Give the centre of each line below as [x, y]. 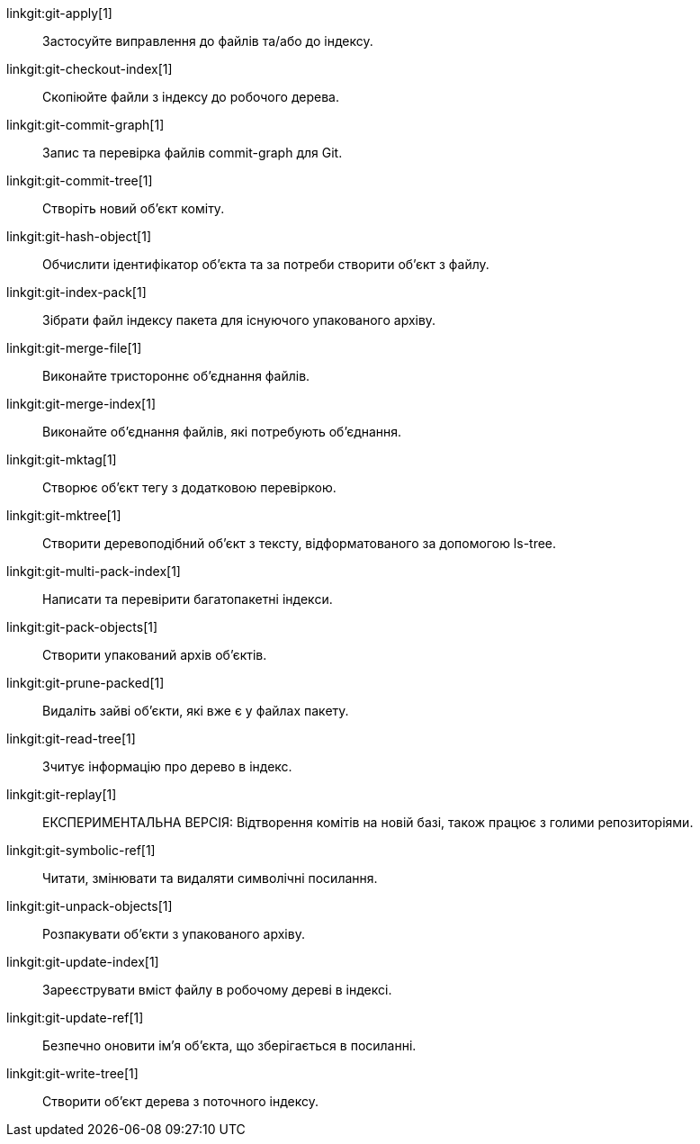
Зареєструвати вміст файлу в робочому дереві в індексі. [217, 990]
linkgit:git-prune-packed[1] [85, 683]
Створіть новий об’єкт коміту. [134, 208]
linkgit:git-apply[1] [59, 13]
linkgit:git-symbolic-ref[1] [81, 850]
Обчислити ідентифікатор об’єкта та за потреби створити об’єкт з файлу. [266, 264]
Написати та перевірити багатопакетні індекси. [188, 599]
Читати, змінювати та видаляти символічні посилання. [210, 878]
